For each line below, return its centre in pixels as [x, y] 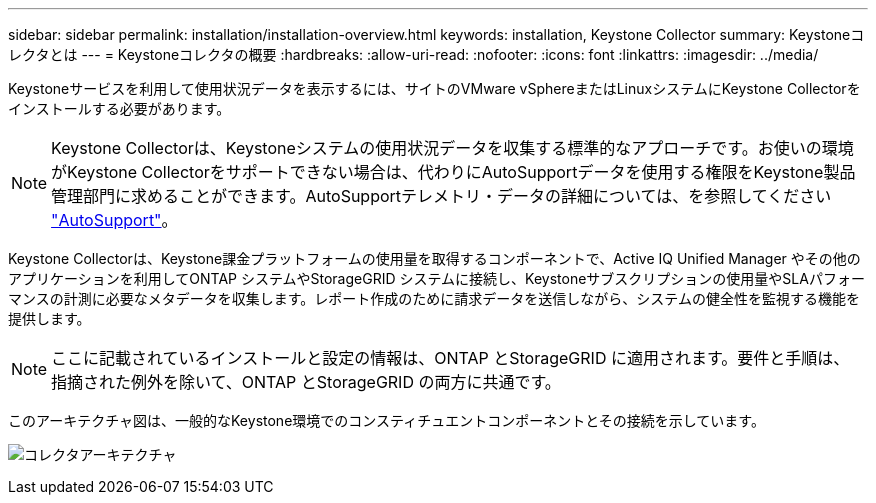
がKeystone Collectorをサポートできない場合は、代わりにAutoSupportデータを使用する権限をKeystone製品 [453, 172]
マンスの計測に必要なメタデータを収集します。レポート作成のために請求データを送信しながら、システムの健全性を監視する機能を [434, 298]
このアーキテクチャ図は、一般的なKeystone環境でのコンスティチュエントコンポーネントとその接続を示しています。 [386, 420]
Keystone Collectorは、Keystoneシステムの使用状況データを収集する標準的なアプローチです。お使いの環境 [452, 148]
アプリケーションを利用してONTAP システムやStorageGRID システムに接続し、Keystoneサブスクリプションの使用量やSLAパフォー [436, 278]
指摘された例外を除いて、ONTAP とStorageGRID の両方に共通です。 [306, 382]
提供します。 [49, 318]
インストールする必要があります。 [119, 108]
